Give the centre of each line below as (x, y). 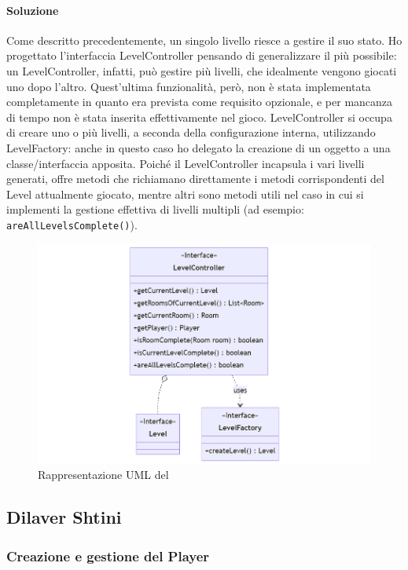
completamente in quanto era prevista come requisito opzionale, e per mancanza (200, 102)
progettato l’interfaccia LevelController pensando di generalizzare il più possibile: (202, 55)
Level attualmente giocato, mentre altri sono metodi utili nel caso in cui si (185, 194)
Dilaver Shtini (64, 517)
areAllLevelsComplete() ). (72, 224)
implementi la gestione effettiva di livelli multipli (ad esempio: (155, 209)
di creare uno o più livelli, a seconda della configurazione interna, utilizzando (191, 132)
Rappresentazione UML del (103, 475)
